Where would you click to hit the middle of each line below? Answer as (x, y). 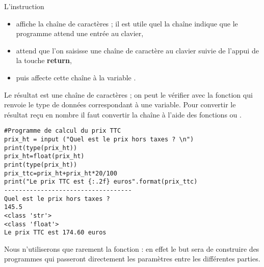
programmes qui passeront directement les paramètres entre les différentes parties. (132, 259)
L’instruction (24, 6)
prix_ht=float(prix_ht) (44, 156)
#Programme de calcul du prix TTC (63, 131)
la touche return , (44, 60)
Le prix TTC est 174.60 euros (55, 233)
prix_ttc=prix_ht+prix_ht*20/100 (61, 173)
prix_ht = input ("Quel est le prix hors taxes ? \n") (99, 139)
